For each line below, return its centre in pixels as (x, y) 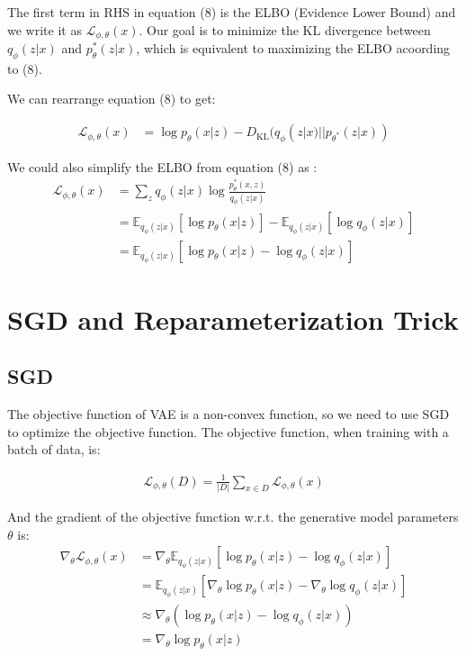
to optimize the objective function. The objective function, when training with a (228, 431)
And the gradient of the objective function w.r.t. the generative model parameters (233, 516)
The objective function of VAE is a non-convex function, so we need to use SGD (229, 414)
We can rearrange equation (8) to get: (112, 99)
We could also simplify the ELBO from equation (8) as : (162, 166)
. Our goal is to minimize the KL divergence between (285, 29)
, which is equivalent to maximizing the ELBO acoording (293, 48)
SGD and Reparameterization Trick (233, 319)
